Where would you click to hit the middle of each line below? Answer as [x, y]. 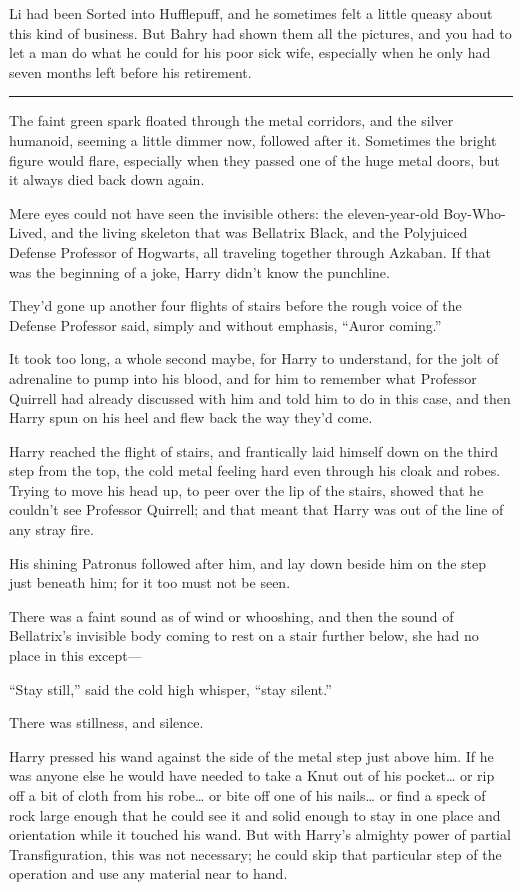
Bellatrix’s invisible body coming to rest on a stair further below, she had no [244, 635]
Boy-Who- [474, 212]
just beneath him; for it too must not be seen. [150, 582]
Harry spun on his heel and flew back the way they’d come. [191, 417]
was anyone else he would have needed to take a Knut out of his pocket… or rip [252, 775]
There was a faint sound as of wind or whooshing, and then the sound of [231, 615]
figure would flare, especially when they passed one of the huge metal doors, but [254, 159]
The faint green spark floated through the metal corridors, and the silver [231, 120]
